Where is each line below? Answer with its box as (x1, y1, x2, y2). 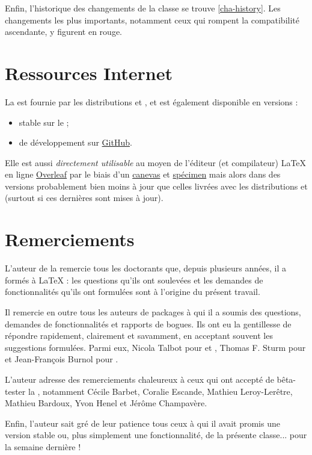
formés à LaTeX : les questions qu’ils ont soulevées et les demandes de (5, 273, 263, 286)
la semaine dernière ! (5, 440, 81, 453)
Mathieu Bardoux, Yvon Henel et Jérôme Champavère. (5, 397, 207, 409)
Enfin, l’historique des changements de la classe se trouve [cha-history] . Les (5, 2, 281, 14)
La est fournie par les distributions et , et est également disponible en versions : (5, 95, 298, 108)
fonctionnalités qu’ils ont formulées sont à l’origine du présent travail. (5, 285, 260, 298)
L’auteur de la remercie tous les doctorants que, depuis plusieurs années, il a (5, 262, 286, 274)
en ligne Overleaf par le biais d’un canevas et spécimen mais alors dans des (5, 168, 281, 181)
